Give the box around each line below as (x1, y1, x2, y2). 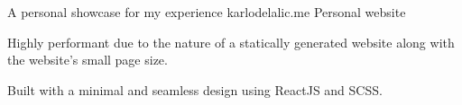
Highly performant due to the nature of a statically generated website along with (7, 32, 455, 51)
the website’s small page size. (7, 50, 168, 69)
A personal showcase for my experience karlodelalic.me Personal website (7, 3, 406, 21)
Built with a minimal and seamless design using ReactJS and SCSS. (7, 80, 383, 99)
